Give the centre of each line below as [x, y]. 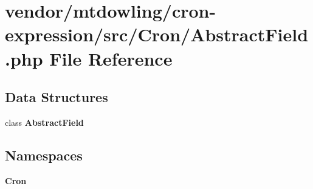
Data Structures [57, 97]
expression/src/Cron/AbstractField [157, 34]
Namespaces [44, 155]
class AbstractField [44, 122]
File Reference [111, 58]
